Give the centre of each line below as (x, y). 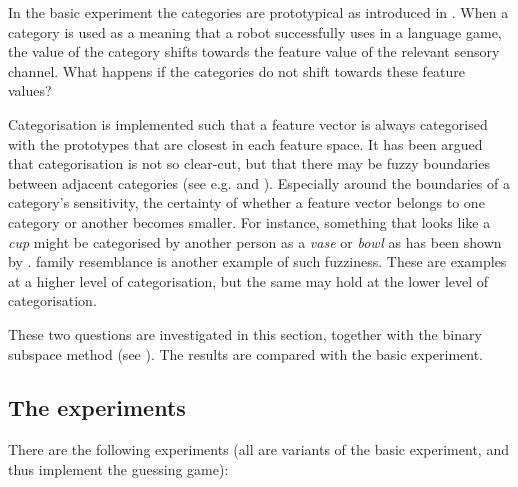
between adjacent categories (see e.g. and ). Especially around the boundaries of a (259, 182)
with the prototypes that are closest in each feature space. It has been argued (245, 143)
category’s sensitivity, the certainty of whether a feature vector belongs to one (246, 202)
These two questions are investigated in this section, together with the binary (245, 333)
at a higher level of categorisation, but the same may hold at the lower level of (248, 280)
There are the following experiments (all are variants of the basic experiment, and (258, 449)
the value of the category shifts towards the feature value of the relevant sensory (254, 51)
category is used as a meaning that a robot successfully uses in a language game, (255, 31)
